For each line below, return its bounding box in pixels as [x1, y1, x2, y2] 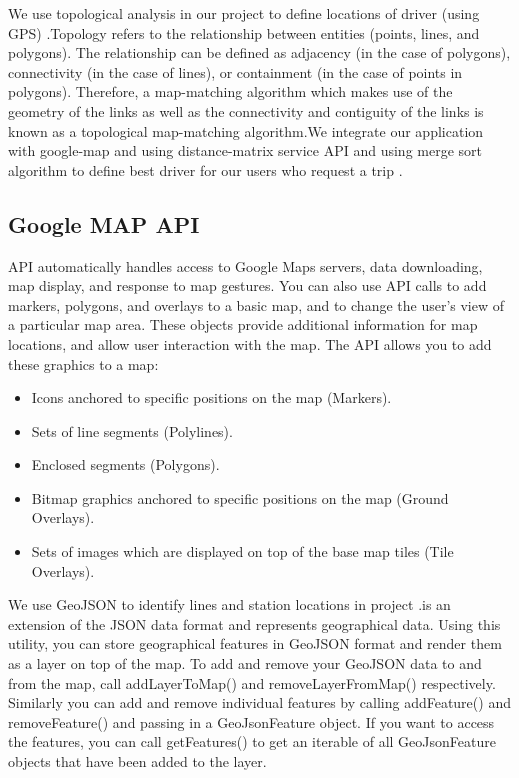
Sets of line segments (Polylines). [31, 420, 233, 441]
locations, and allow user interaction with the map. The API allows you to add [8, 333, 492, 354]
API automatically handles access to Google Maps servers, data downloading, [8, 255, 483, 276]
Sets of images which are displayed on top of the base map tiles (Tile [31, 541, 454, 562]
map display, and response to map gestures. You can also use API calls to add [8, 275, 487, 296]
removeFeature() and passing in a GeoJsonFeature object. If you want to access [8, 711, 495, 732]
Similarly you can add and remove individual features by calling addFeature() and [8, 692, 511, 713]
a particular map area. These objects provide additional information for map [8, 314, 478, 335]
